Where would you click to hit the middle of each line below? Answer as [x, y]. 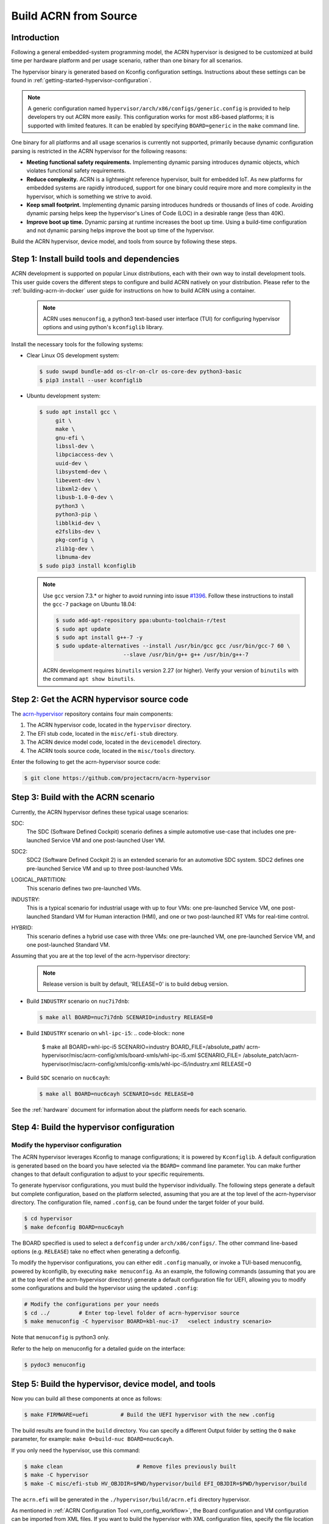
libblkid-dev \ [78, 523]
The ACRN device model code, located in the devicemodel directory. [114, 742]
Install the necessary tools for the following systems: [77, 344]
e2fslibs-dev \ [78, 531]
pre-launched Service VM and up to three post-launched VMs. [105, 868]
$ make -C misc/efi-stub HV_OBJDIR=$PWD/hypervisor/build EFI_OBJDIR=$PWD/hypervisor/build [165, 1483]
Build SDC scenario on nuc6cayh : [68, 1078]
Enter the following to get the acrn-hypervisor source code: [86, 762]
